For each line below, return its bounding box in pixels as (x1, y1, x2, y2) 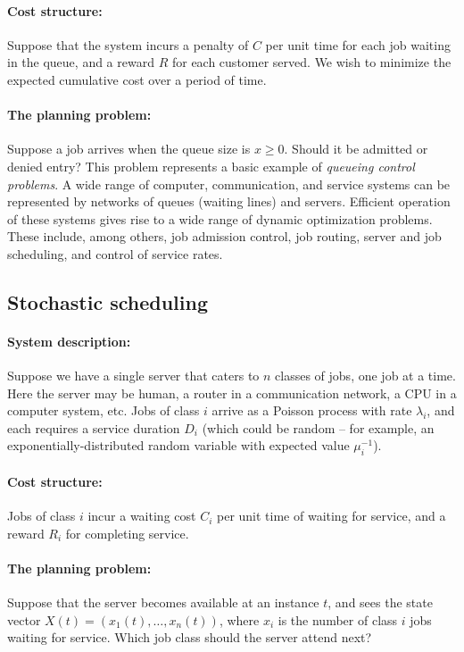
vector (7, 610, 41, 629)
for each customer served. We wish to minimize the (171, 53, 452, 71)
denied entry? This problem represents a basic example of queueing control (7, 156, 415, 175)
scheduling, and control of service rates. (7, 244, 223, 263)
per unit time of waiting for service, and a (216, 506, 446, 525)
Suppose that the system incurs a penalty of (7, 35, 249, 54)
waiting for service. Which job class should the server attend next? (7, 628, 372, 647)
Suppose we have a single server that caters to (7, 366, 260, 385)
